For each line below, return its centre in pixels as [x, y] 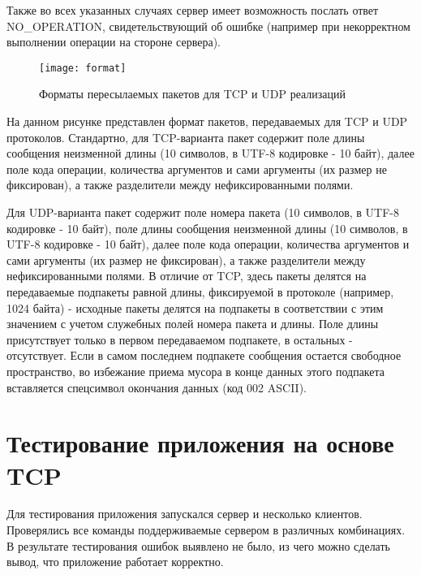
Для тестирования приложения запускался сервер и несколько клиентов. [185, 514]
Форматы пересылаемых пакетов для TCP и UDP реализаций [193, 94]
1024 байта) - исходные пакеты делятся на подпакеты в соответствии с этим [195, 307]
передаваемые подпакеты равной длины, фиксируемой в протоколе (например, [200, 291]
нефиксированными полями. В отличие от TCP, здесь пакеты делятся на [187, 276]
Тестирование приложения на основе [200, 443]
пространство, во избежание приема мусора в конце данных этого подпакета [196, 371]
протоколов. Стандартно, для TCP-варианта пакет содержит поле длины [186, 137]
